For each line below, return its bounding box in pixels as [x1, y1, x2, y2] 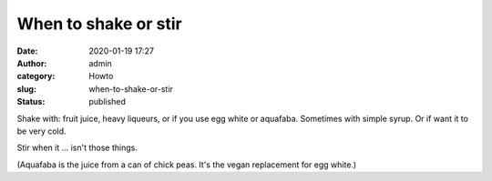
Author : [16, 57, 47, 68]
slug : [16, 83, 36, 95]
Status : [16, 96, 46, 107]
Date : [16, 45, 38, 56]
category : [16, 71, 56, 82]
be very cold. [16, 126, 67, 136]
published [88, 96, 127, 107]
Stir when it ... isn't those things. [16, 142, 138, 154]
